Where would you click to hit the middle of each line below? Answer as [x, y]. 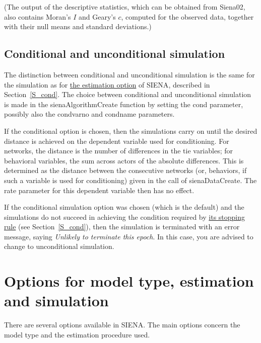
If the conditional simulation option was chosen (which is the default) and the [124, 207]
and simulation [56, 301]
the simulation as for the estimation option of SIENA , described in [107, 84]
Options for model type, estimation [129, 281]
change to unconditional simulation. [59, 246]
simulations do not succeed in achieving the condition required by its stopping [125, 217]
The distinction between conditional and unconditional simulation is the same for [129, 74]
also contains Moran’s [38, 16]
